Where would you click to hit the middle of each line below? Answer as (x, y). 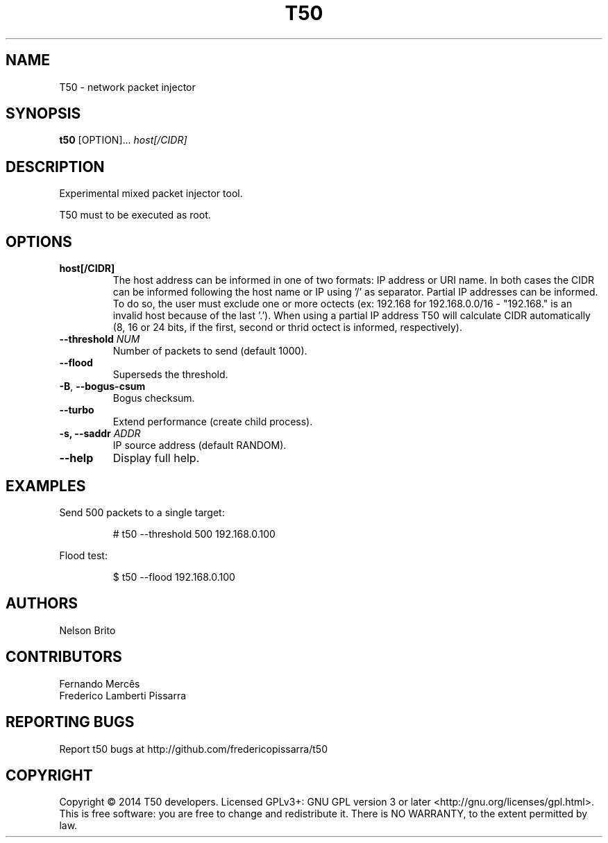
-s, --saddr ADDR (100, 434)
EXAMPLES (46, 486)
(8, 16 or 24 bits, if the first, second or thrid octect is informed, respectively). (287, 327)
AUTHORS (42, 604)
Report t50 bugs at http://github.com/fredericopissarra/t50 (193, 749)
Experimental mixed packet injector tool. (151, 194)
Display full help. (156, 458)
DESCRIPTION (55, 167)
